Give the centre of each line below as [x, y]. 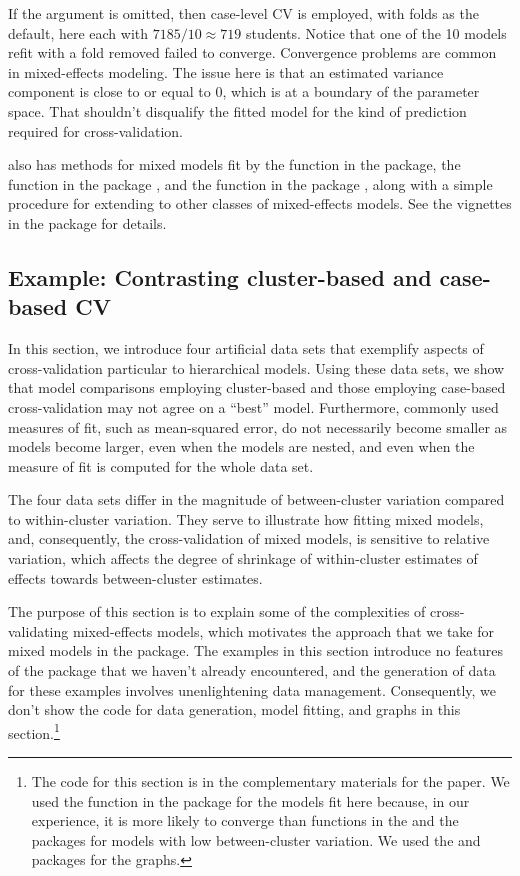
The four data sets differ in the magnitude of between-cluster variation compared [256, 499]
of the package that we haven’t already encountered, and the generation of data [252, 670]
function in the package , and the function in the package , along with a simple [250, 183]
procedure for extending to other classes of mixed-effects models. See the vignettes [260, 203]
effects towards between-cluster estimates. [135, 577]
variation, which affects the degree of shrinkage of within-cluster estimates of [243, 558]
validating [38, 630]
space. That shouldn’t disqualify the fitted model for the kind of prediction [237, 110]
